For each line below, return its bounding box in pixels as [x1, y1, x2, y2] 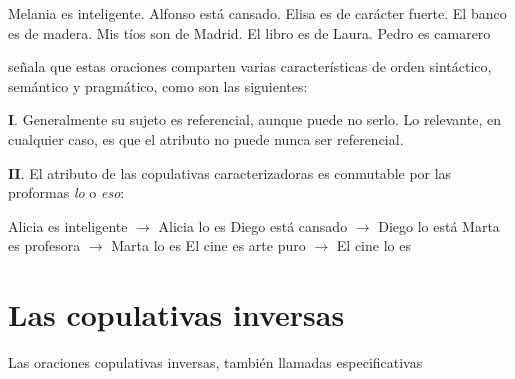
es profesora [8, 235, 81, 256]
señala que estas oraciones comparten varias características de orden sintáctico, [8, 56, 492, 77]
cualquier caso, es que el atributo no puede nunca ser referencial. [8, 128, 404, 149]
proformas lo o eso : [8, 182, 125, 203]
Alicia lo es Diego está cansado [158, 215, 348, 236]
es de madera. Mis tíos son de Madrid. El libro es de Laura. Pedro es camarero [8, 22, 491, 43]
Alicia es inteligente [8, 215, 128, 236]
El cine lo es [336, 235, 411, 256]
